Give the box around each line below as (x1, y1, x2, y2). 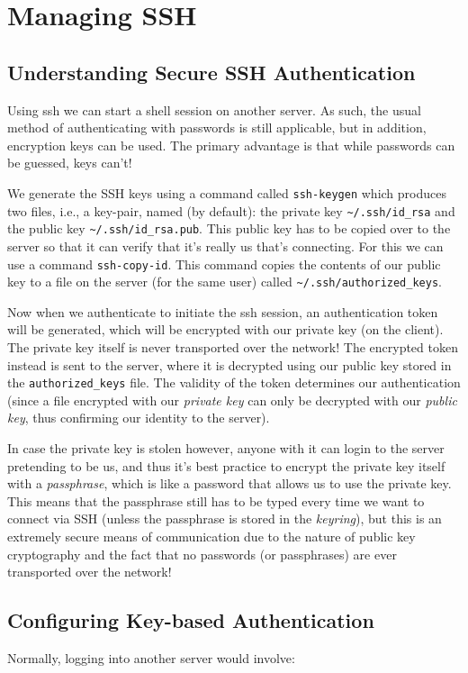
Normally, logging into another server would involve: (7, 649, 295, 667)
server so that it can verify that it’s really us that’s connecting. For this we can (7, 236, 444, 255)
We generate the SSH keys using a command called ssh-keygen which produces (7, 183, 446, 202)
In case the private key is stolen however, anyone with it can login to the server (7, 439, 445, 458)
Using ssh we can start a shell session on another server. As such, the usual (7, 100, 421, 119)
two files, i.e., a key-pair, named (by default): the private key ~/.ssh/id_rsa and (7, 201, 455, 220)
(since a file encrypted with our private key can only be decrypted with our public (7, 390, 457, 409)
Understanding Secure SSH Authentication (7, 58, 416, 86)
